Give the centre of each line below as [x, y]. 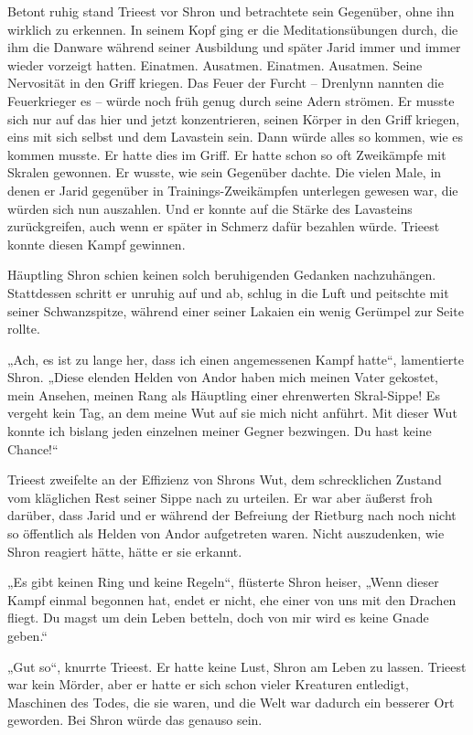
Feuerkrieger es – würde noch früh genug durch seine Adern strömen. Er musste [231, 100]
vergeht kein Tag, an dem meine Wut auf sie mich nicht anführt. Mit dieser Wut [232, 413]
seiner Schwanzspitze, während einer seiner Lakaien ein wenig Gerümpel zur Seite [236, 310]
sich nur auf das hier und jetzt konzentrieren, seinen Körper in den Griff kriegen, [234, 118]
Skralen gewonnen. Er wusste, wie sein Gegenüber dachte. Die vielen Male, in [225, 172]
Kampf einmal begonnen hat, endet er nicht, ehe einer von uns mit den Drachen [232, 599]
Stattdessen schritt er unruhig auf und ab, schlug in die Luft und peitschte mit [228, 292]
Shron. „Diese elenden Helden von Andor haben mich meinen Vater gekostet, [223, 377]
